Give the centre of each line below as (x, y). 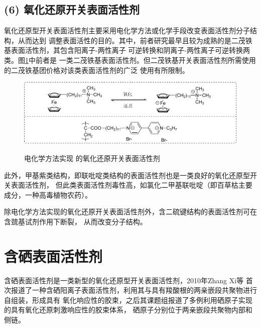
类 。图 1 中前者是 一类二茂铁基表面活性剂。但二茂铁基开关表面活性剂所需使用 (130, 60)
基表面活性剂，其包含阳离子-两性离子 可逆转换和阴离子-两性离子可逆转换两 (127, 50)
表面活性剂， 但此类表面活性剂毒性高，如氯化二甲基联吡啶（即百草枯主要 (132, 185)
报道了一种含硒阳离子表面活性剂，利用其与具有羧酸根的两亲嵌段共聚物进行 (134, 290)
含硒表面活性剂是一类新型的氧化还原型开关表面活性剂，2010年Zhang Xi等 (124, 280)
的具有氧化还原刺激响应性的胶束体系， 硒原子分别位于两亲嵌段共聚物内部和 (128, 310)
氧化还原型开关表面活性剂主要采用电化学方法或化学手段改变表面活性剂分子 (127, 30)
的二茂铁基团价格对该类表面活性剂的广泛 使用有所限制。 (97, 70)
